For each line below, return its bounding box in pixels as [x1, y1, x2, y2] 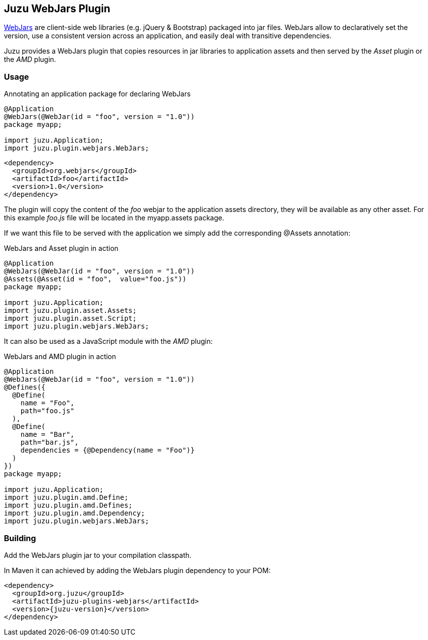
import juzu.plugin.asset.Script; [4, 314, 137, 323]
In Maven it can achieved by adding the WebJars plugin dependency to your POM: [4, 566, 271, 575]
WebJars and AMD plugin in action [4, 352, 116, 361]
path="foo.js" [20, 407, 75, 415]
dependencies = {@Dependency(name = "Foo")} [20, 446, 195, 455]
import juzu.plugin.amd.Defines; [4, 501, 133, 510]
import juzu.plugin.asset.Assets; [4, 306, 137, 315]
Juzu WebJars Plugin [4, 2, 111, 15]
